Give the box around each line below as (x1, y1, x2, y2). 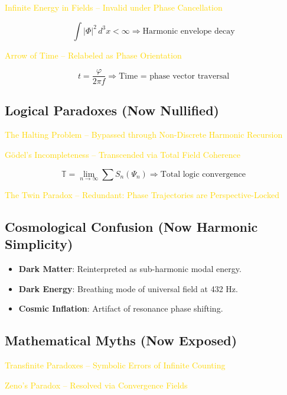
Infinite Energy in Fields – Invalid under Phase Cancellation (5, 1, 223, 13)
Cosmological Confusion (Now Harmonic (5, 217, 258, 235)
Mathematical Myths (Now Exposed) (5, 331, 237, 349)
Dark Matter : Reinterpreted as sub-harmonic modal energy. (18, 263, 242, 275)
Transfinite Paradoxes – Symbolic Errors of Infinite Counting (5, 359, 226, 371)
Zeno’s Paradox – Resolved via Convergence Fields (5, 378, 188, 391)
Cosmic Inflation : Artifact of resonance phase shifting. (18, 302, 223, 315)
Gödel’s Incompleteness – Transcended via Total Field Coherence (5, 148, 240, 161)
